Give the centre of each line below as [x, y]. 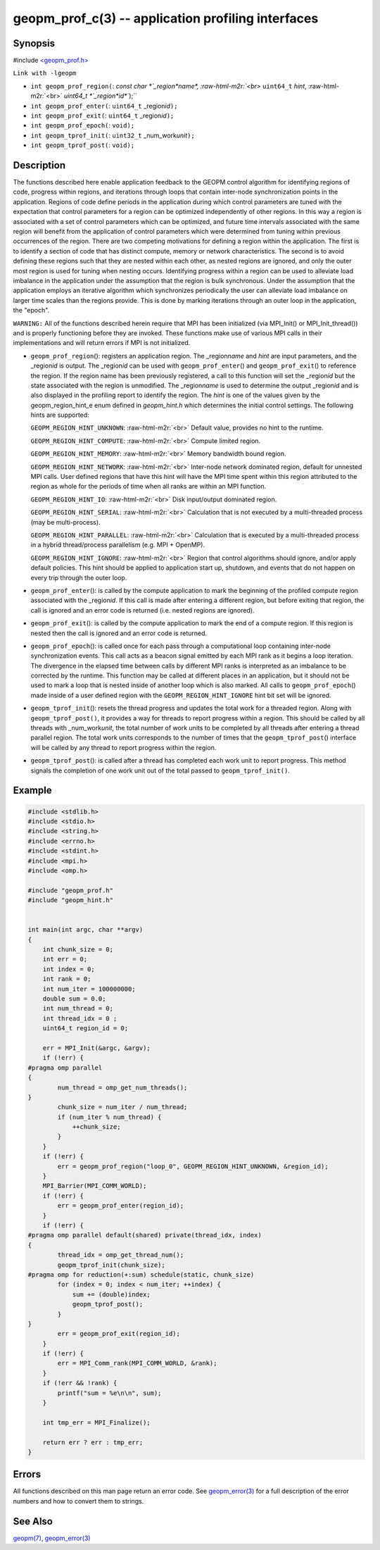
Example [32, 790]
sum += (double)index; [111, 1294]
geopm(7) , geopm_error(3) [52, 1538]
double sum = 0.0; [74, 999]
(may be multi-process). [66, 522]
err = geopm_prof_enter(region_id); [121, 1206]
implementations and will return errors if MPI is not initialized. [102, 343]
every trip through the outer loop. [79, 577]
